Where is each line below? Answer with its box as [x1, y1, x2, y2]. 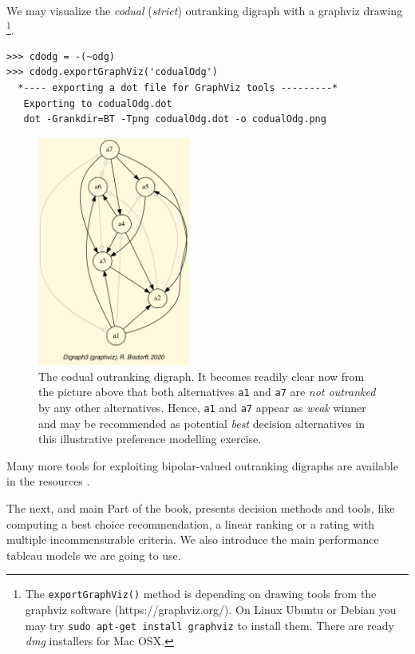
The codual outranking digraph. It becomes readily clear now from [38, 367, 365, 384]
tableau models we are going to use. [6, 546, 181, 563]
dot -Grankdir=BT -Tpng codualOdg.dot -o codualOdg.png [23, 113, 326, 125]
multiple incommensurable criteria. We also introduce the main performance [6, 531, 379, 548]
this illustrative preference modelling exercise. [38, 430, 262, 447]
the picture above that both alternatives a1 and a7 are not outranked [38, 383, 376, 400]
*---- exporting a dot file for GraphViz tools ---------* [18, 82, 338, 94]
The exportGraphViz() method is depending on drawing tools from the [25, 585, 377, 602]
